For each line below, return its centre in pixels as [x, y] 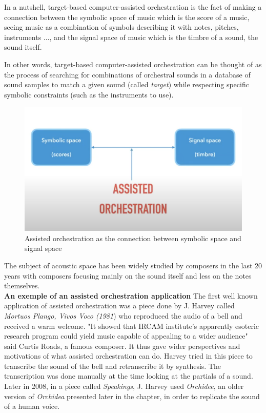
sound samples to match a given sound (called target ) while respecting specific [127, 84]
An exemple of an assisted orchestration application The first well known [131, 295]
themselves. [22, 286]
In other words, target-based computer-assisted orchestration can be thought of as [133, 64]
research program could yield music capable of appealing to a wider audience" [126, 336]
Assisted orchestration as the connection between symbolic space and [133, 238]
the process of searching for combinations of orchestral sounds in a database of [127, 74]
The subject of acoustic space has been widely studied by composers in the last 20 [133, 265]
